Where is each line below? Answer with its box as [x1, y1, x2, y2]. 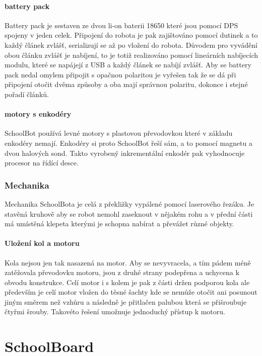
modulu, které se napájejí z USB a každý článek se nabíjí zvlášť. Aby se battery [5, 59, 251, 70]
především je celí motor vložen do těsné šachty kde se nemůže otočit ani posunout [5, 287, 257, 297]
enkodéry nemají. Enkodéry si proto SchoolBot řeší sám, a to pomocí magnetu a [5, 137, 252, 148]
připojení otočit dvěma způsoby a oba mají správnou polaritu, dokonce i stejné [5, 79, 248, 90]
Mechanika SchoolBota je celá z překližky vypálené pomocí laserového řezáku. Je [5, 198, 254, 209]
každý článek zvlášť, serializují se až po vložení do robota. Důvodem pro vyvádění [5, 39, 257, 50]
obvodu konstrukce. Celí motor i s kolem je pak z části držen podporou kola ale [5, 277, 250, 287]
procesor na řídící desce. [5, 157, 79, 168]
